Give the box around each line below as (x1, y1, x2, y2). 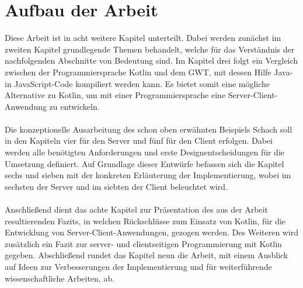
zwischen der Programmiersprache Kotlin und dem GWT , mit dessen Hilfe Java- (5, 65, 293, 78)
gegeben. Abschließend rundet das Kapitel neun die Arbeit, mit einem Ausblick (5, 249, 288, 261)
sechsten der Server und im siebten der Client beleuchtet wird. (5, 180, 228, 192)
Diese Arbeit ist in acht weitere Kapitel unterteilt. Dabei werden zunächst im (5, 32, 281, 44)
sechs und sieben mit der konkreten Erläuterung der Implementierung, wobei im (5, 169, 291, 181)
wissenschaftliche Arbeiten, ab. (5, 272, 115, 284)
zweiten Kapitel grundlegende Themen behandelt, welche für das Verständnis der (5, 43, 295, 55)
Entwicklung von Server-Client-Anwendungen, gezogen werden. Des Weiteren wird (5, 226, 299, 238)
